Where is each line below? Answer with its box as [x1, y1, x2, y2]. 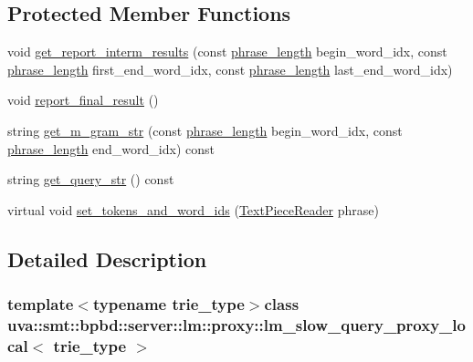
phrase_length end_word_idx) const [7, 139, 215, 158]
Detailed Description [7, 244, 207, 273]
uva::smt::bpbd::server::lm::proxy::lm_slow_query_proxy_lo [7, 313, 466, 336]
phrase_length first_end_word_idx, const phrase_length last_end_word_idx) [7, 59, 453, 78]
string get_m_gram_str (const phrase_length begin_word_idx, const [7, 120, 403, 140]
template [7, 293, 74, 315]
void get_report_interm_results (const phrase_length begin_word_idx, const [7, 42, 447, 61]
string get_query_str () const [7, 170, 174, 189]
